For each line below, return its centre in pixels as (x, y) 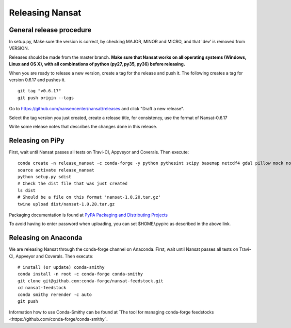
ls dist (27, 190)
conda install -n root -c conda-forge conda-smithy (80, 274)
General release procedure (50, 30)
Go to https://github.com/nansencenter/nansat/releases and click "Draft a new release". (97, 109)
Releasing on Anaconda (46, 238)
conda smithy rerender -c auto (55, 294)
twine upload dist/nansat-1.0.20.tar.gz (66, 204)
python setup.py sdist (45, 177)
